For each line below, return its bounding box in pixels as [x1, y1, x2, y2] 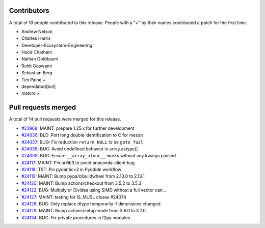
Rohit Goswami [21, 63, 52, 69]
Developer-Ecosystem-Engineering [21, 42, 93, 48]
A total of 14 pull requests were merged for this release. [9, 116, 121, 122]
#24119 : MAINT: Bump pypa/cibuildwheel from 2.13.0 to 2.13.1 [21, 173, 145, 179]
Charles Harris [21, 35, 51, 41]
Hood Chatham [21, 49, 53, 55]
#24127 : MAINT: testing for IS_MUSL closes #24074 [21, 194, 126, 200]
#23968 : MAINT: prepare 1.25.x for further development [21, 125, 134, 131]
